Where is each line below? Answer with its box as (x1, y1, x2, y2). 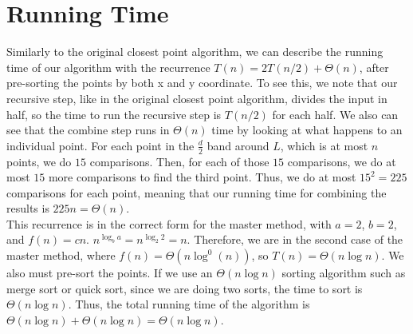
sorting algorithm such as (281, 264, 406, 281)
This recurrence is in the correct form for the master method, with (6, 215, 332, 232)
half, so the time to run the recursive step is (6, 105, 222, 122)
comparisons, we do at (287, 153, 396, 169)
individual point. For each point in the (6, 137, 195, 153)
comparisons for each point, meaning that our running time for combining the (6, 184, 387, 201)
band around (206, 137, 269, 153)
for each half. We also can (272, 105, 399, 122)
